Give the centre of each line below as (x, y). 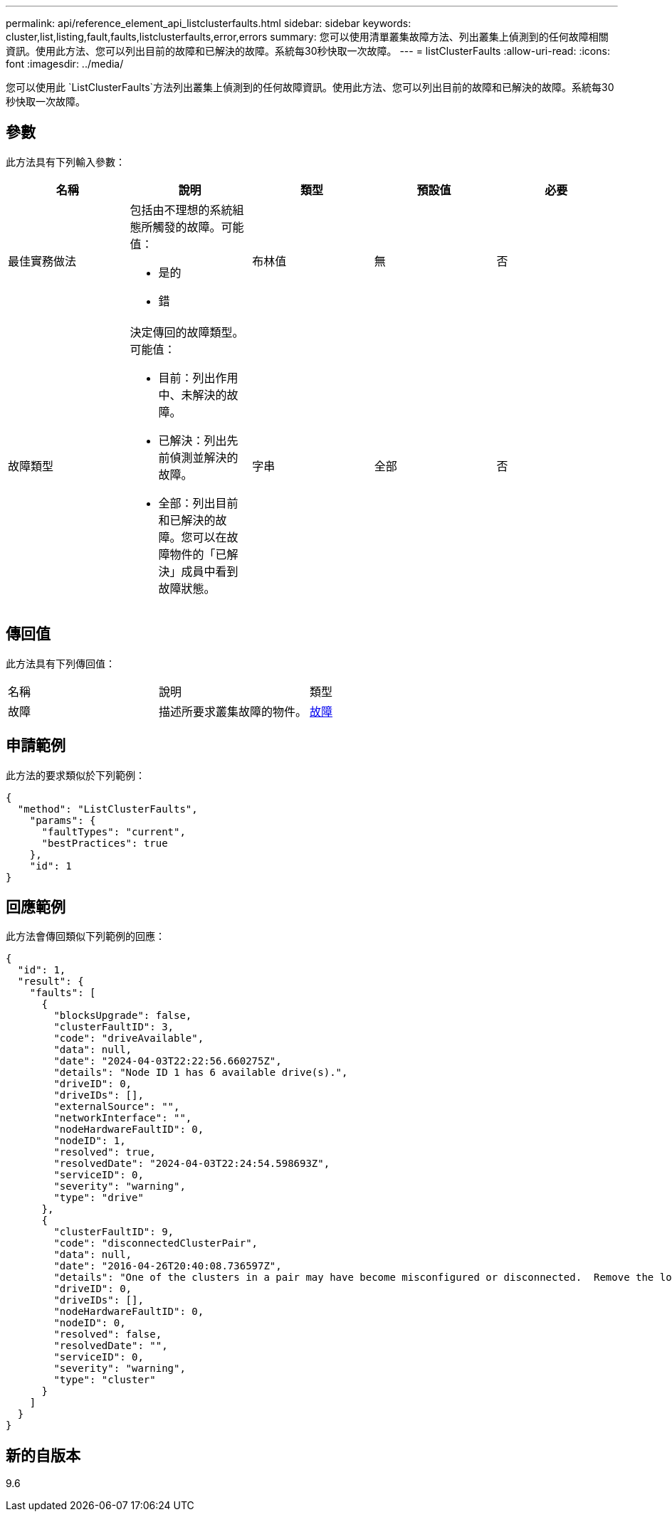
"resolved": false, (108, 1334)
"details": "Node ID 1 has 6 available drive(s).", (201, 1073)
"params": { (63, 820)
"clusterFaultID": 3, (114, 1027)
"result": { (51, 982)
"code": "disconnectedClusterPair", (156, 1243)
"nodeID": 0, (90, 1323)
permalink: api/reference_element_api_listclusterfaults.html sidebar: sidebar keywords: (209, 23)
